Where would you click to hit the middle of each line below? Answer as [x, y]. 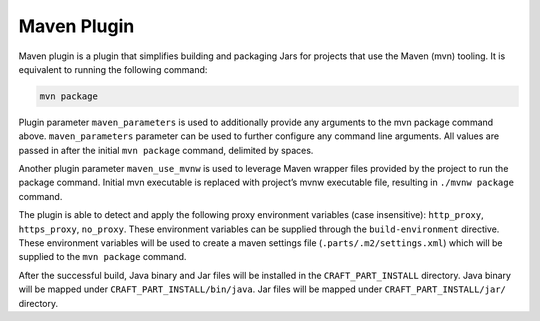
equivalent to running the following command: [113, 69]
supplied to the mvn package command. [102, 257]
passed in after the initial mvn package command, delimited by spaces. [166, 150]
